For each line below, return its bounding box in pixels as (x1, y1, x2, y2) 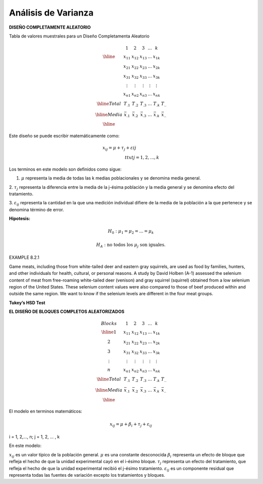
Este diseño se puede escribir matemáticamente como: (9, 133, 120, 139)
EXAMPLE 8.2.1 (9, 254, 39, 260)
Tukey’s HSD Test (9, 300, 46, 305)
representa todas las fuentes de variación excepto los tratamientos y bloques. (9, 472, 166, 478)
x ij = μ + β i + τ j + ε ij (110, 421, 152, 428)
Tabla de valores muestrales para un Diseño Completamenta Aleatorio (9, 33, 150, 39)
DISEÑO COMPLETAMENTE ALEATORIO (9, 24, 91, 30)
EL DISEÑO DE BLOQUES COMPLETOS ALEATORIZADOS (9, 309, 125, 315)
